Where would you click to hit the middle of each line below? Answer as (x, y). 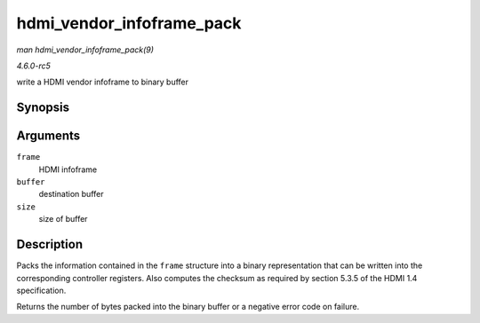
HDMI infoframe (68, 169)
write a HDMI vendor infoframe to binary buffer (103, 82)
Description (50, 244)
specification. (41, 290)
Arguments (48, 136)
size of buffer (63, 219)
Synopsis (43, 108)
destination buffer (71, 194)
